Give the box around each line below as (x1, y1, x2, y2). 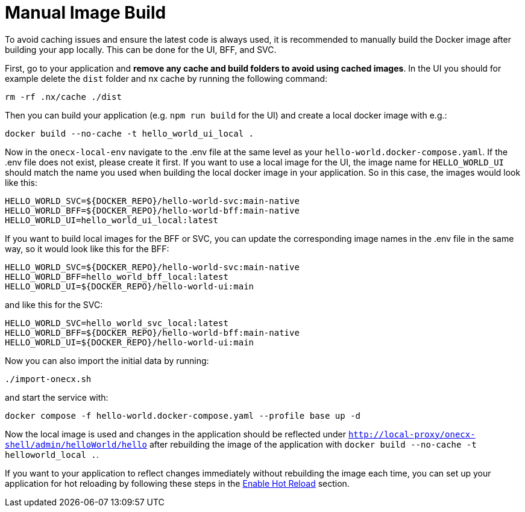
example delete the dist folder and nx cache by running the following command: (5, 73, 328, 84)
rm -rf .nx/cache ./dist (5, 91, 122, 102)
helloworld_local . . (5, 449, 99, 460)
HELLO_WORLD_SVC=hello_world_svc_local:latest (5, 318, 228, 328)
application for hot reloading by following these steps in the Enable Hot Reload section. (5, 478, 350, 489)
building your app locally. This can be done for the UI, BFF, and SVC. (5, 44, 277, 55)
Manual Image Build (5, 2, 166, 23)
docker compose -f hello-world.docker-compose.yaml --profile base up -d (5, 410, 361, 421)
